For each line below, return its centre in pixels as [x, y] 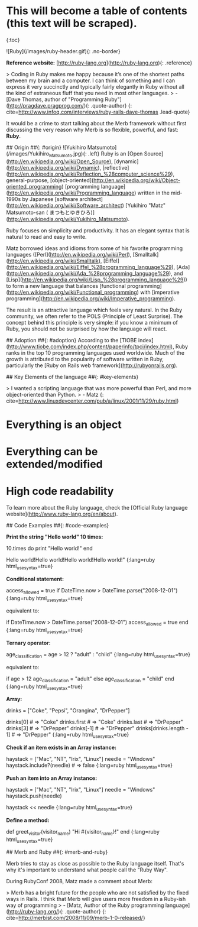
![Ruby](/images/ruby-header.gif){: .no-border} [64, 51]
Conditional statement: [35, 579]
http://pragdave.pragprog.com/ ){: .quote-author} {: [70, 105]
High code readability [60, 491]
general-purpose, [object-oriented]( [50, 180]
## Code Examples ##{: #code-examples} [58, 526]
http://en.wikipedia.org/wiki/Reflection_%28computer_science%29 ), [91, 174]
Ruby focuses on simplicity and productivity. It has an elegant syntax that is [98, 230]
